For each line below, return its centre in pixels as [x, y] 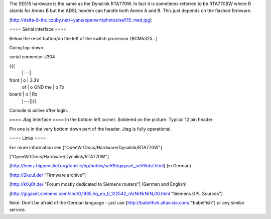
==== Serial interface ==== [38, 29]
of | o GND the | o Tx [43, 87]
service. [18, 210]
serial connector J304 [32, 57]
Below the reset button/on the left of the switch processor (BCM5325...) [84, 38]
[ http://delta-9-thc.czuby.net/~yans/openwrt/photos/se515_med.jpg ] [81, 20]
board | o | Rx [23, 94]
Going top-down [26, 47]
